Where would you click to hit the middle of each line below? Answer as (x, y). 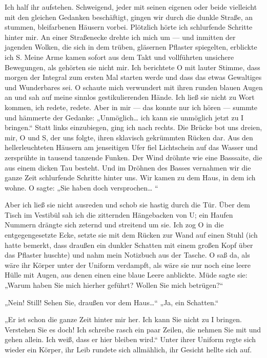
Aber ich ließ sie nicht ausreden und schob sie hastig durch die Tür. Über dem (127, 205)
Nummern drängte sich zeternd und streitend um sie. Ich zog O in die (114, 225)
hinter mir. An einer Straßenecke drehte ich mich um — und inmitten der (120, 37)
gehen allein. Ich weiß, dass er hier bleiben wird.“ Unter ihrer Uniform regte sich (130, 339)
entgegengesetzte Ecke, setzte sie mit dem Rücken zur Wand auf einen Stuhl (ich (131, 235)
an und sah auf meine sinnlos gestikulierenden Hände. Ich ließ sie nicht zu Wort (130, 97)
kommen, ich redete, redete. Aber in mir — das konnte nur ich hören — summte (131, 107)
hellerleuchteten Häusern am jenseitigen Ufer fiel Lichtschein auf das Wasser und (131, 147)
